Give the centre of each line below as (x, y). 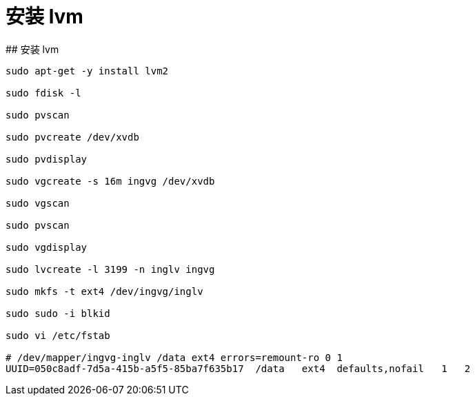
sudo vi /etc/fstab (58, 335)
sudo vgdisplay (47, 247)
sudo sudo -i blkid (58, 313)
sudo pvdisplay (47, 159)
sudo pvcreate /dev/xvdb (72, 137)
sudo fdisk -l (43, 93)
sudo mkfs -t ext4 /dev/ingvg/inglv (104, 291)
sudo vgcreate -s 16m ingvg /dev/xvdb (110, 181)
